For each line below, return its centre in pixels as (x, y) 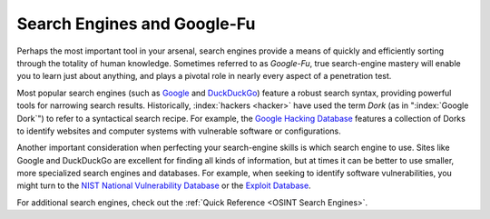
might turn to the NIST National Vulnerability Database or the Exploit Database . (164, 185)
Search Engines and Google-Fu (136, 24)
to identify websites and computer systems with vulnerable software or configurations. (179, 131)
